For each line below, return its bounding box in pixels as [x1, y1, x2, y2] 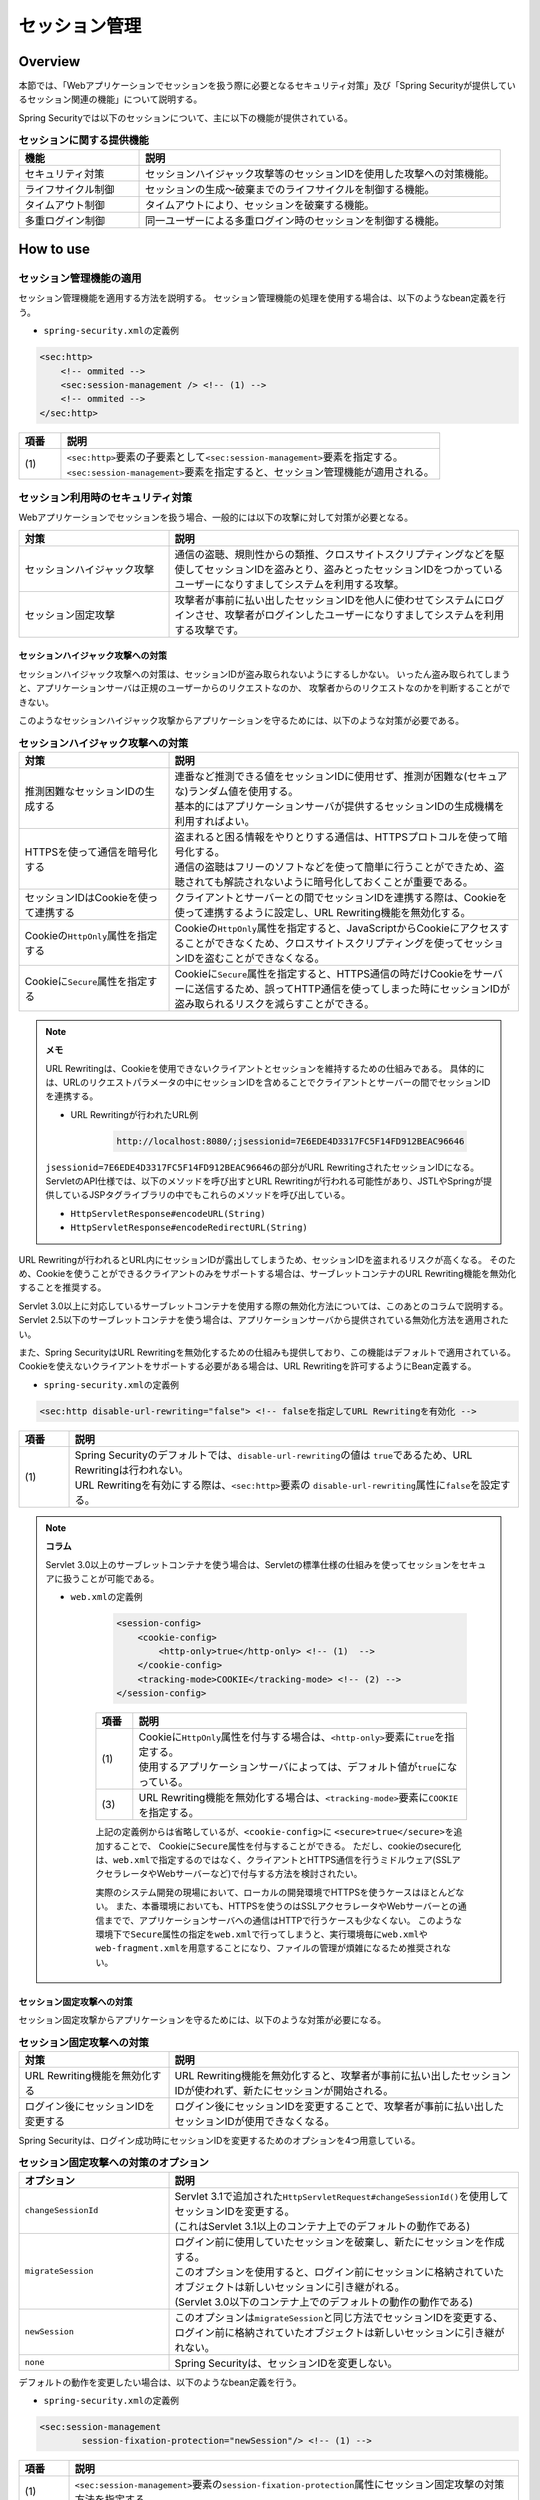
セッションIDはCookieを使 [24, 890, 149, 904]
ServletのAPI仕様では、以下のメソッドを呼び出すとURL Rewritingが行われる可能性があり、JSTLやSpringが [45, 1175, 484, 1187]
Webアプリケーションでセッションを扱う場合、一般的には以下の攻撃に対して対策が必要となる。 [18, 511, 414, 524]
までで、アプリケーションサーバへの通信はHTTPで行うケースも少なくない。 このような [103, 1914, 462, 1926]
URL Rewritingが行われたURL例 [70, 1108, 199, 1120]
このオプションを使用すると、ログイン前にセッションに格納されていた [174, 2265, 505, 2279]
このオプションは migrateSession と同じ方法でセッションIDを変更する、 [174, 2310, 504, 2324]
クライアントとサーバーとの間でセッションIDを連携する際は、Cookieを [174, 890, 508, 904]
